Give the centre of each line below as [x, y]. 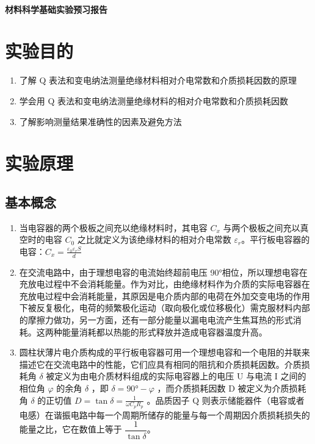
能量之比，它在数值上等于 [71, 429]
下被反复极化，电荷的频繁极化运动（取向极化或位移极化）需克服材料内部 [165, 308]
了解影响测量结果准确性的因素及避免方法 [100, 121]
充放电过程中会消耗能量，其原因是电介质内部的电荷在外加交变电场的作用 [165, 295]
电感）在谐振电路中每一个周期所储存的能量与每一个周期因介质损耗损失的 [165, 414]
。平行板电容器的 [276, 239]
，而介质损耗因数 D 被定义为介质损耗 [232, 388]
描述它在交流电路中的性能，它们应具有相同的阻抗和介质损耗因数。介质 [160, 364]
